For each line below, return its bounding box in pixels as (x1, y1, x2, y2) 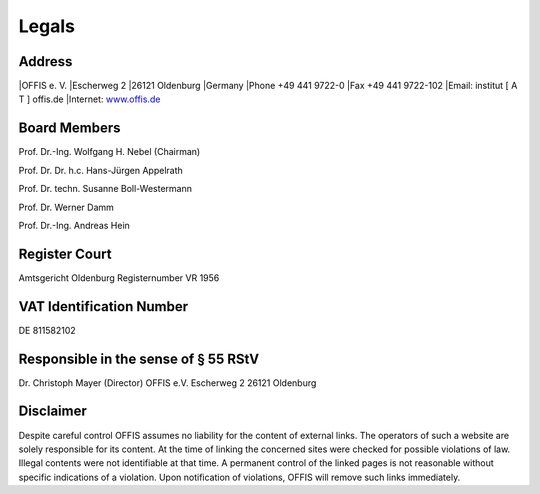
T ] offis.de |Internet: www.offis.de (18, 93, 161, 105)
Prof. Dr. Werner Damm (18, 201, 115, 213)
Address (18, 53, 73, 70)
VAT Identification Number (18, 298, 189, 315)
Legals (18, 15, 75, 37)
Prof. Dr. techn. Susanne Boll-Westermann (18, 183, 192, 195)
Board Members (18, 120, 121, 137)
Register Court (18, 245, 112, 262)
